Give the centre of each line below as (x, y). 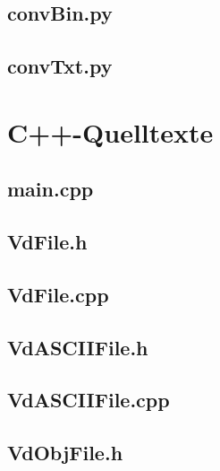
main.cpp (51, 189)
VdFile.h (47, 242)
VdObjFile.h (65, 453)
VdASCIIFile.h (78, 347)
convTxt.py (60, 66)
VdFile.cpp (58, 294)
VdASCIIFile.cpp (89, 400)
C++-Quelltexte (110, 131)
